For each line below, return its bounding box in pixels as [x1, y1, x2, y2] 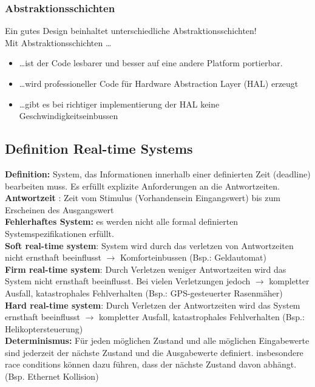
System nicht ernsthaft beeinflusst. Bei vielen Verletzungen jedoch [5, 275, 251, 287]
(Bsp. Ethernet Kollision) [5, 370, 99, 383]
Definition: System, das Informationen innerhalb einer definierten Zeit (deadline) [5, 167, 311, 180]
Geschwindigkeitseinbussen [19, 109, 118, 122]
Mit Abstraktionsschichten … [5, 36, 112, 49]
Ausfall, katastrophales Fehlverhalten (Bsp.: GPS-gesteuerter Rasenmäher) [5, 286, 283, 299]
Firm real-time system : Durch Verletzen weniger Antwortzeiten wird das [5, 262, 286, 275]
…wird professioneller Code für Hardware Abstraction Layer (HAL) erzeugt [19, 77, 299, 89]
